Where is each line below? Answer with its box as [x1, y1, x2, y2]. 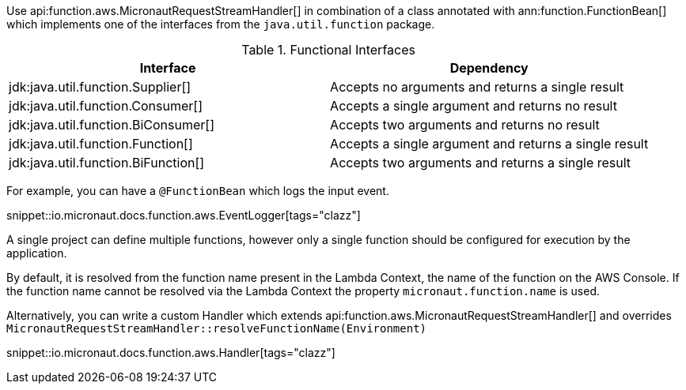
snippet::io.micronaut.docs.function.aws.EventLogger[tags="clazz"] [6, 208, 361, 222]
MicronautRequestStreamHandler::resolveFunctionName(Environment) [6, 322, 427, 335]
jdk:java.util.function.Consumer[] [9, 98, 203, 114]
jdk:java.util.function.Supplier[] [9, 79, 191, 95]
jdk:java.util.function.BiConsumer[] [9, 117, 215, 133]
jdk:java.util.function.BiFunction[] [9, 155, 205, 171]
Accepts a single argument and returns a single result [330, 136, 649, 152]
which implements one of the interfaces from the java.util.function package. [6, 17, 435, 31]
